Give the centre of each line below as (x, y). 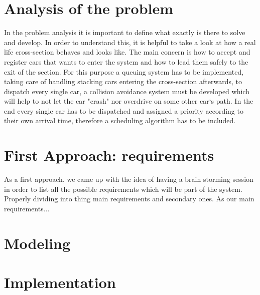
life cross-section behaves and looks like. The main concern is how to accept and (127, 52)
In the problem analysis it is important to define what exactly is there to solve (125, 32)
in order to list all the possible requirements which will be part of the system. (123, 189)
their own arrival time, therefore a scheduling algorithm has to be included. (120, 120)
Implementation (60, 282)
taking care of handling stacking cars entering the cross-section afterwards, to (123, 81)
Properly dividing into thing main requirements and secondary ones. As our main (129, 199)
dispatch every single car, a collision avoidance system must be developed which (127, 91)
